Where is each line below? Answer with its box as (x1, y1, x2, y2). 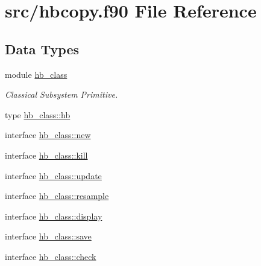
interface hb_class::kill (5, 148, 88, 161)
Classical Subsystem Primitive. (5, 88, 118, 101)
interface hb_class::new (5, 128, 91, 141)
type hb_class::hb (5, 108, 71, 121)
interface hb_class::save (5, 230, 92, 242)
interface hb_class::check (5, 250, 96, 262)
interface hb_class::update (5, 169, 102, 182)
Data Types (5, 39, 79, 58)
